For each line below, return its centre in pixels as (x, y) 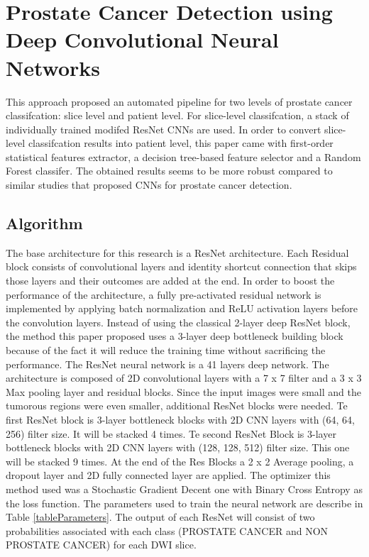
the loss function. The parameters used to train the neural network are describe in (184, 503)
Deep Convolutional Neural (142, 39)
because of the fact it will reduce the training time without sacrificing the (166, 350)
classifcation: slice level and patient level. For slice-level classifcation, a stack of (177, 115)
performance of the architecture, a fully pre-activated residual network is (164, 294)
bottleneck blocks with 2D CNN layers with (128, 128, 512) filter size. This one (178, 447)
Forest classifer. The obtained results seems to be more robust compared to (169, 171)
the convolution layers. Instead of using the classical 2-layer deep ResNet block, (178, 322)
